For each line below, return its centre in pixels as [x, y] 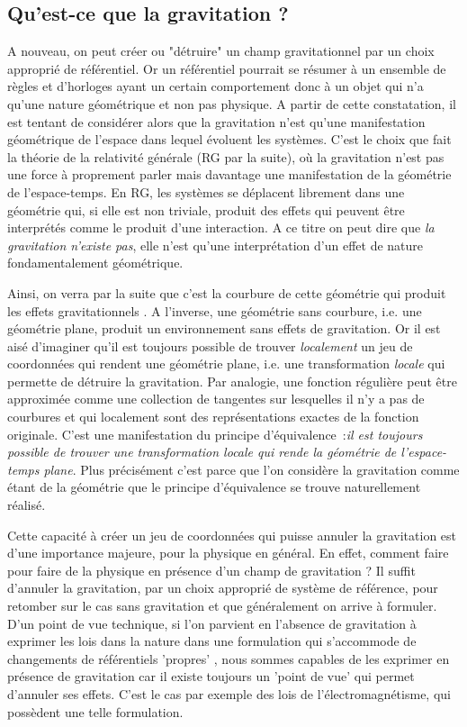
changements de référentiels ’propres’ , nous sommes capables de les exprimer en [229, 658]
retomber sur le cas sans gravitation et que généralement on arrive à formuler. [222, 606]
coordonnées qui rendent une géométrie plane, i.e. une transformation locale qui [226, 363]
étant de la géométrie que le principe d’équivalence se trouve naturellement [214, 487]
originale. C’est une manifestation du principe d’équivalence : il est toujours [215, 434]
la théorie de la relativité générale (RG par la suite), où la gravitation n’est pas [226, 156]
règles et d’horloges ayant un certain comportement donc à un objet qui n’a [216, 86]
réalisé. [27, 505]
